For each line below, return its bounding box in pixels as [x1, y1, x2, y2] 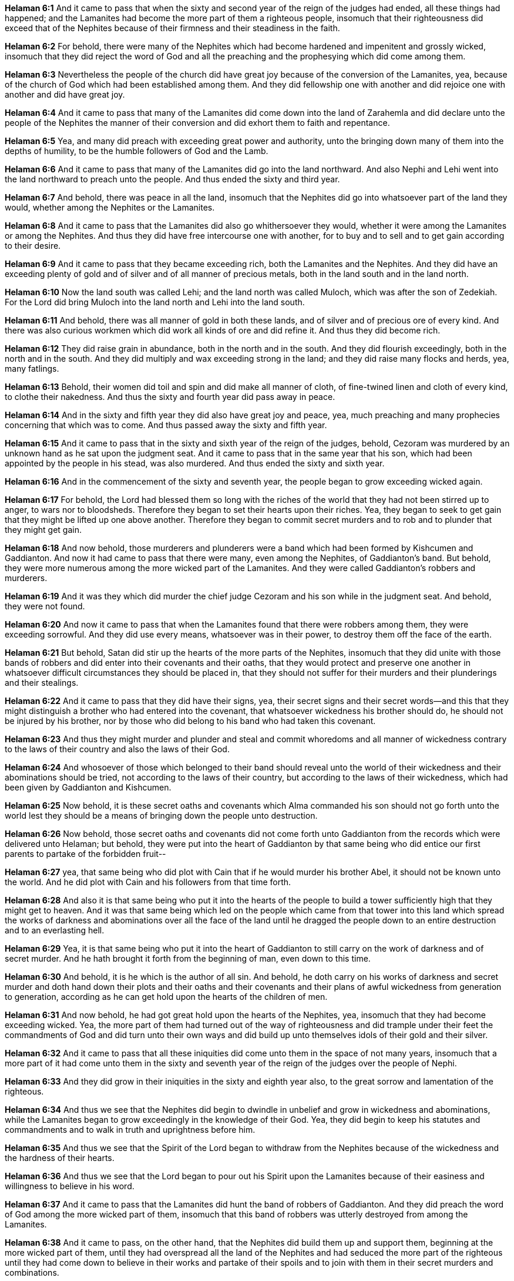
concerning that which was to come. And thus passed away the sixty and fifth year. [5, 420, 327, 430]
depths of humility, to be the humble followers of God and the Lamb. [5, 146, 268, 156]
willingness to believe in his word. [5, 1181, 135, 1191]
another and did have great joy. [5, 89, 125, 99]
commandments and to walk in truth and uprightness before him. [5, 1125, 256, 1135]
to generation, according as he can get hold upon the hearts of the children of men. [5, 992, 328, 1002]
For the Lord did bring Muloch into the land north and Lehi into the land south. [5, 297, 305, 307]
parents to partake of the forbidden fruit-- [5, 849, 166, 859]
